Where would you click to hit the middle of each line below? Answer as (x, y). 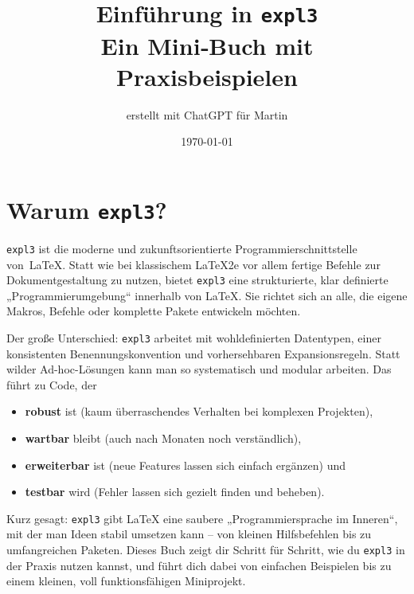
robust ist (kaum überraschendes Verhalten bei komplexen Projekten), (199, 411)
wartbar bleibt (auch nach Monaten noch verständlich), (163, 438)
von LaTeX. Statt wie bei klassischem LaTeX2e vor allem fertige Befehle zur (193, 264)
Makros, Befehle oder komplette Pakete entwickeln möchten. (154, 311)
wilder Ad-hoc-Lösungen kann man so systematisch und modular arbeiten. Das (199, 369)
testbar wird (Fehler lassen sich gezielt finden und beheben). (175, 492)
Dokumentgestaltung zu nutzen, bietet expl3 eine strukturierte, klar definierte (197, 280)
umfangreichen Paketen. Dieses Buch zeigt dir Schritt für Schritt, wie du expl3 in (206, 550)
